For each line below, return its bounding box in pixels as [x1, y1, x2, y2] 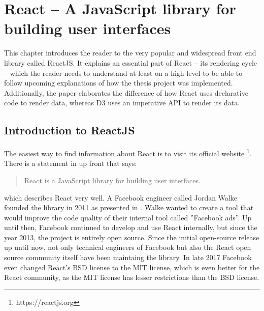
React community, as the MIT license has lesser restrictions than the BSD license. [4, 272, 259, 282]
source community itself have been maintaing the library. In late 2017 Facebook [4, 252, 252, 263]
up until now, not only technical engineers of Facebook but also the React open [4, 242, 251, 252]
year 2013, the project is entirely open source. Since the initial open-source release [4, 232, 259, 242]
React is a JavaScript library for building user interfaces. [24, 175, 201, 185]
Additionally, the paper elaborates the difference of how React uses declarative [4, 87, 248, 98]
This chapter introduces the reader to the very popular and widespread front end [4, 47, 256, 58]
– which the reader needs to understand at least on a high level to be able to [4, 67, 243, 78]
